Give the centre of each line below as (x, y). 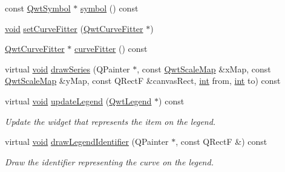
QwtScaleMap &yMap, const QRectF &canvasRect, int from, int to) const (143, 81)
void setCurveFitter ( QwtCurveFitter (74, 28)
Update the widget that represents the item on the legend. (110, 121)
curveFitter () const (111, 49)
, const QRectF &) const (221, 142)
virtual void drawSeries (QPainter (67, 68)
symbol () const (109, 8)
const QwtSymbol (38, 8)
